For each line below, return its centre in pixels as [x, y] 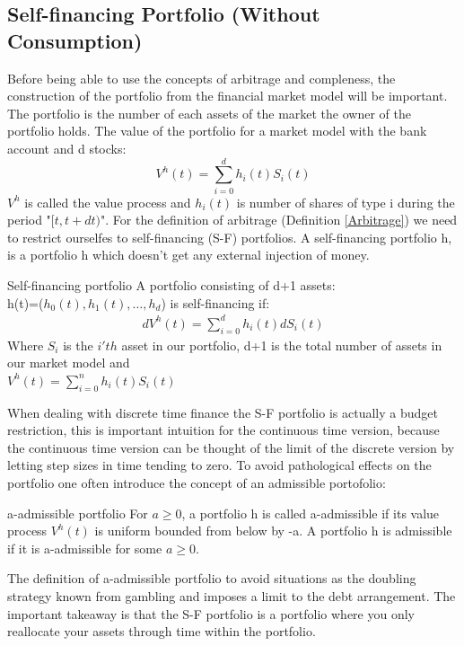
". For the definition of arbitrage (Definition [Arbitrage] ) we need [279, 220]
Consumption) [75, 40]
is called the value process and [108, 202]
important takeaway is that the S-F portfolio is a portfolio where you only [211, 613]
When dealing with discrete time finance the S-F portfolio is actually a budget [223, 412]
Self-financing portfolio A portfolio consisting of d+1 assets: [171, 285]
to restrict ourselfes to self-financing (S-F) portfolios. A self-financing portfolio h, [230, 237]
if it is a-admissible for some [85, 548]
